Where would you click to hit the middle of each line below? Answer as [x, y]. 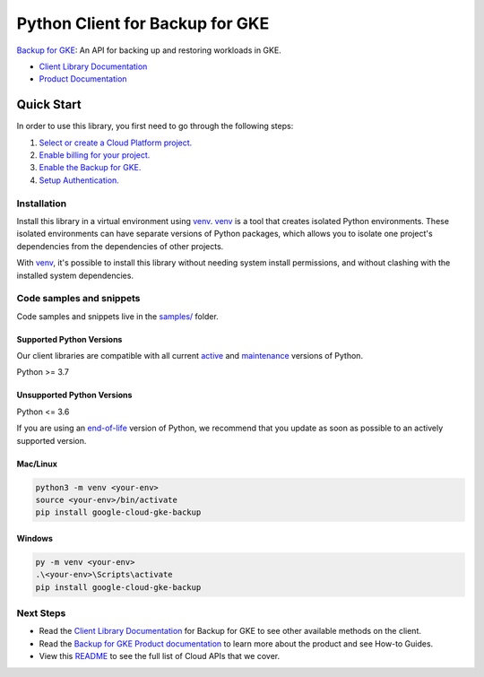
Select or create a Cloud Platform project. [116, 143]
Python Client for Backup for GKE [143, 23]
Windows [35, 538]
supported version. [52, 440]
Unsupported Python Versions [74, 395]
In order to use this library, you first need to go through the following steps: [155, 126]
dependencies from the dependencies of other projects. [120, 246]
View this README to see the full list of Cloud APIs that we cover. [160, 656]
